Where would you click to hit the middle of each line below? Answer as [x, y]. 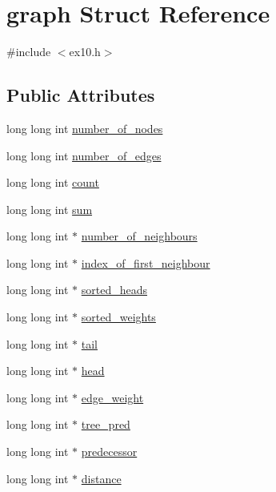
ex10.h [85, 52]
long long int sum [50, 209]
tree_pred [106, 424]
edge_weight [112, 397]
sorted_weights [118, 317]
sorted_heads [114, 290]
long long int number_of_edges [84, 155]
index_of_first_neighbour [146, 262]
